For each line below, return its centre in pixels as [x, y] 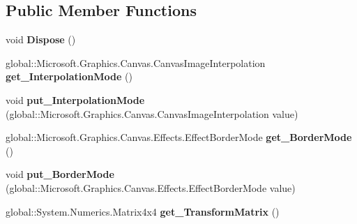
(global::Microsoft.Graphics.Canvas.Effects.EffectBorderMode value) [151, 187]
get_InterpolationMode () [69, 76]
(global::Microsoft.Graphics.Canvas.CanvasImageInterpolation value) [152, 113]
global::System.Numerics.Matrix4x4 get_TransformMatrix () [143, 211]
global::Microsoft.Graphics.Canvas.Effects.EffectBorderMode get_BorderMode [179, 137]
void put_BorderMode [60, 174]
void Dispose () [41, 39]
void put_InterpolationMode [75, 99]
